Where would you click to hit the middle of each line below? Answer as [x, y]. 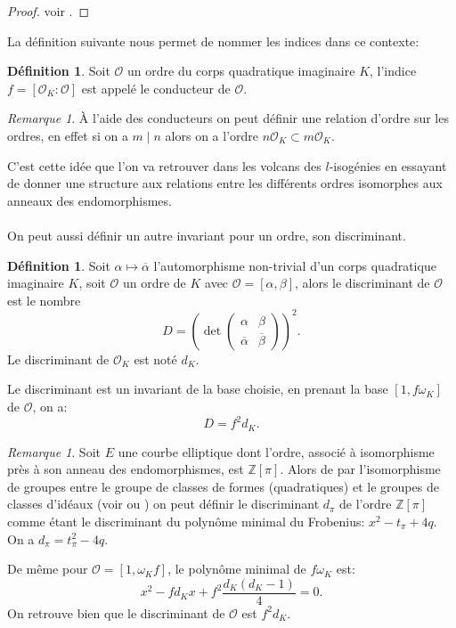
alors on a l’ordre [212, 135]
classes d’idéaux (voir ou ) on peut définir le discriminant [163, 504]
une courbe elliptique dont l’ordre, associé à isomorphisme [276, 451]
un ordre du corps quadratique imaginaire [241, 71]
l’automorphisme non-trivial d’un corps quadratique [295, 265]
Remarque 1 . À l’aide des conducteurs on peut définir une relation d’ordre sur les [228, 118]
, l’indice [393, 71]
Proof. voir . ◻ [49, 11]
